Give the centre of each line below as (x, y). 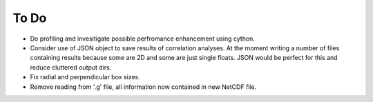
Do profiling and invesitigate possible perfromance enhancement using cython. (143, 39)
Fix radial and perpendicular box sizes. (85, 77)
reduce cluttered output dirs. (71, 67)
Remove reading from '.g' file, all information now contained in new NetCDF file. (143, 87)
